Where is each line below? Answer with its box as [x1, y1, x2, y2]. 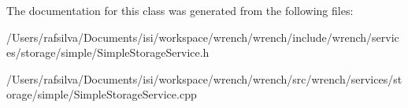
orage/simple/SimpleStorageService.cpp [6, 86, 197, 102]
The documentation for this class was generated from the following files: [6, 2, 354, 18]
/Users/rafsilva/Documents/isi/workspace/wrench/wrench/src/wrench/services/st [6, 70, 402, 87]
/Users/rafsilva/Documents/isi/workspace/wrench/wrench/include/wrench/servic [6, 28, 399, 45]
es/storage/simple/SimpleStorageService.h [6, 44, 210, 61]
